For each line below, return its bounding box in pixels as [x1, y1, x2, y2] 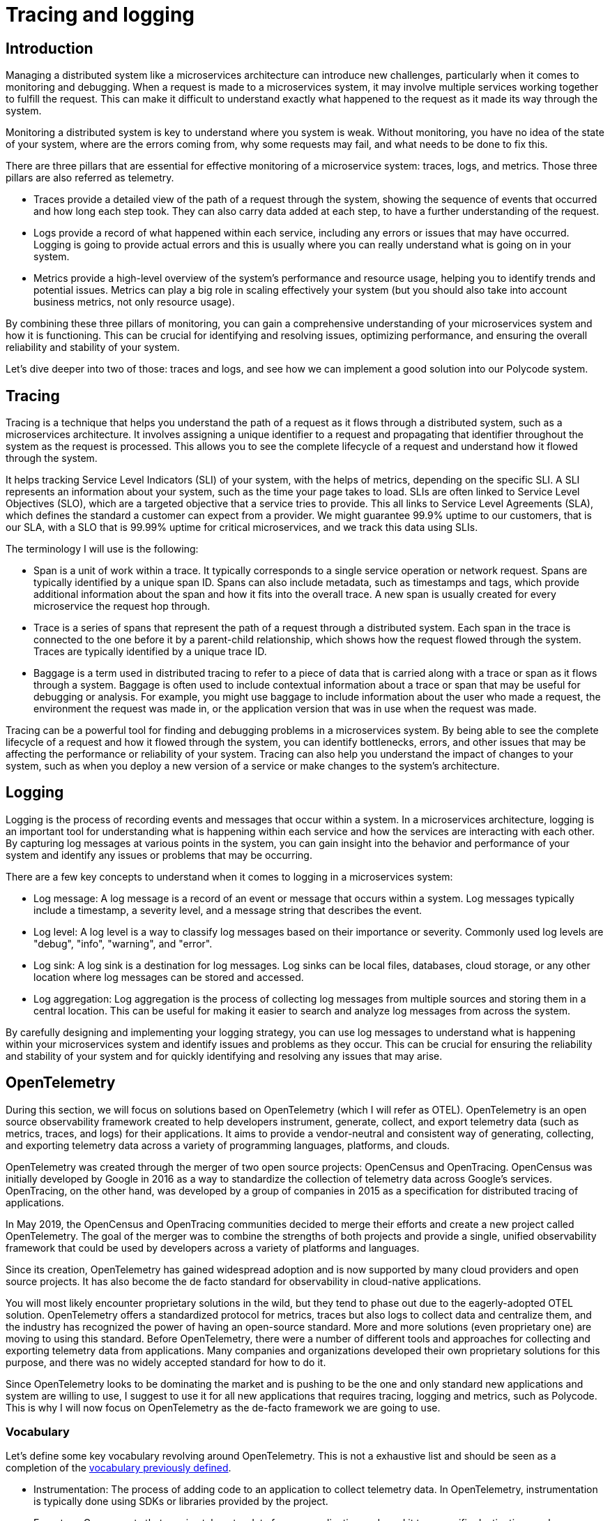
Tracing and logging [6, 3, 195, 27]
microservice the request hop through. [33, 600, 211, 613]
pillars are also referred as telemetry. [6, 172, 174, 184]
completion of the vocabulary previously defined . [6, 1462, 231, 1474]
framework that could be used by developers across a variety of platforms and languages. [6, 1241, 420, 1254]
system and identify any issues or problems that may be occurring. [6, 848, 312, 861]
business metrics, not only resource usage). [33, 296, 235, 308]
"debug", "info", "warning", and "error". [33, 937, 213, 950]
